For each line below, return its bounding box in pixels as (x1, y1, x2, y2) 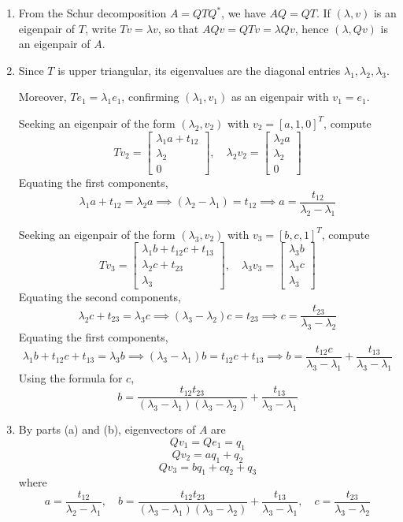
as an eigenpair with (231, 88, 329, 105)
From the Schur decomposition (18, 5, 167, 21)
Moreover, (18, 88, 67, 105)
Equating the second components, (18, 288, 181, 304)
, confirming (121, 88, 179, 105)
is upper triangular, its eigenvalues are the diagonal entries (57, 62, 341, 78)
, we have (221, 5, 266, 21)
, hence (294, 20, 329, 36)
